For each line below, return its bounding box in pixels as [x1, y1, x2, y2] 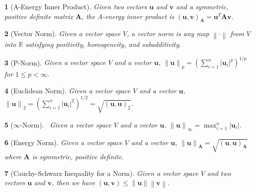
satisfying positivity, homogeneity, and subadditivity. [25, 39, 182, 49]
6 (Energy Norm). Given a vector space [4, 137, 122, 147]
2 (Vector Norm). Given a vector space [4, 28, 121, 39]
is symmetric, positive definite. [32, 151, 124, 162]
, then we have [51, 177, 95, 188]
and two [207, 168, 231, 178]
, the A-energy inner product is [81, 11, 174, 21]
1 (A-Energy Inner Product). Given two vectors [4, 1, 147, 11]
